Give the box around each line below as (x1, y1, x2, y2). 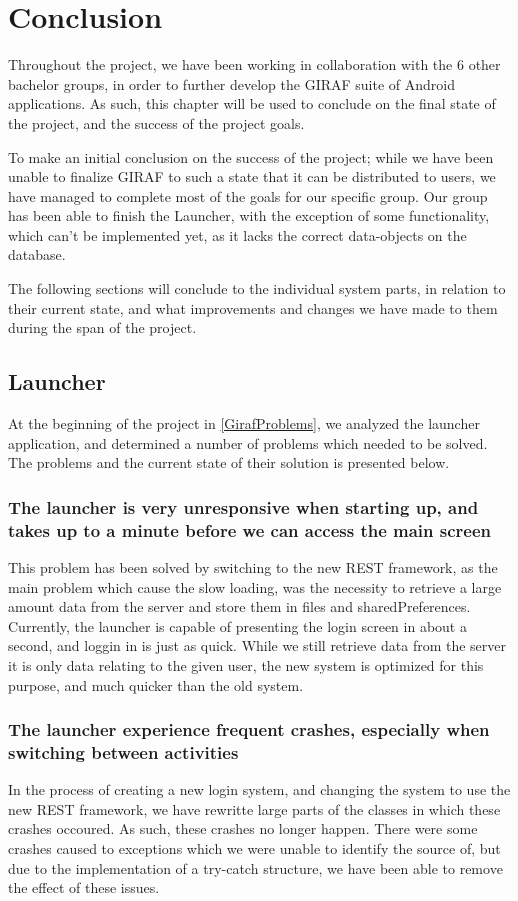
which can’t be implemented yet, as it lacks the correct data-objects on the (8, 224, 467, 245)
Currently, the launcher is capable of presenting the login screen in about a (8, 615, 467, 636)
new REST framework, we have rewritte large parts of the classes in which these (8, 798, 501, 819)
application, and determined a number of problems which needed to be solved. (8, 432, 488, 453)
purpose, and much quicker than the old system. (8, 674, 304, 695)
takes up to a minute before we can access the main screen (8, 517, 492, 542)
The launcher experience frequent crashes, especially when (8, 717, 490, 742)
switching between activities (8, 739, 239, 764)
